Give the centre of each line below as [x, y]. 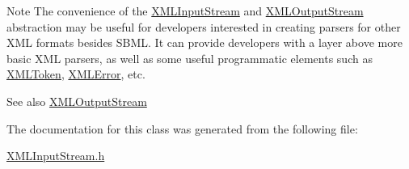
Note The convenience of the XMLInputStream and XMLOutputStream [185, 11]
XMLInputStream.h [56, 156]
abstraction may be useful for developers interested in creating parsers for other [204, 26]
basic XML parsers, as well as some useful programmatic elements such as [190, 58]
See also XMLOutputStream [77, 101]
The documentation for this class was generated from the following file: [182, 128]
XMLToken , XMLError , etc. [76, 74]
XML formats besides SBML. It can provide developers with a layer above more [204, 42]
